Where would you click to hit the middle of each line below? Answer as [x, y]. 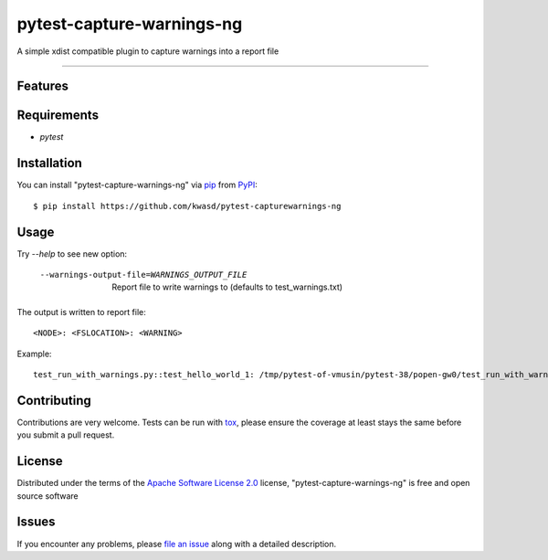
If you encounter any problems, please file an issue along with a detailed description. [177, 544]
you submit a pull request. [66, 435]
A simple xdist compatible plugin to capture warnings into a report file [148, 51]
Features [42, 86]
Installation [49, 163]
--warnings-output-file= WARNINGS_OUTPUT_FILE [143, 275]
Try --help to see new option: [72, 254]
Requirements [58, 116]
